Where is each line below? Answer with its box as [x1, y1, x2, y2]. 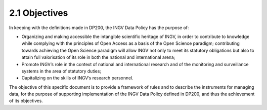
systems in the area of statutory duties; [21, 68, 101, 74]
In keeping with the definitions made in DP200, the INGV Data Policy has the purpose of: [9, 25, 189, 31]
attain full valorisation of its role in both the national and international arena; [21, 54, 176, 60]
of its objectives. [9, 98, 43, 104]
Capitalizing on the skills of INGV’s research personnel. [21, 75, 133, 81]
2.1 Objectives [9, 7, 68, 18]
